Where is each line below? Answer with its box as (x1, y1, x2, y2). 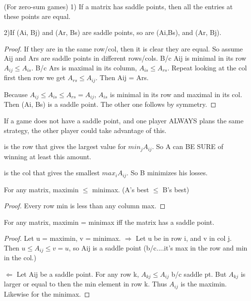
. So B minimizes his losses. (126, 167, 208, 178)
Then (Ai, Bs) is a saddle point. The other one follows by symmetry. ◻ (4, 99, 217, 109)
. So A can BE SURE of (152, 141, 223, 151)
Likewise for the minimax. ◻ (4, 288, 90, 299)
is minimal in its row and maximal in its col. (110, 89, 242, 99)
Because (4, 89, 28, 99)
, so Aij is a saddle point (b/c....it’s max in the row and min (69, 242, 248, 252)
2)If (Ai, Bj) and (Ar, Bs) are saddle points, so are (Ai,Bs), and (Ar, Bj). (4, 27, 221, 37)
